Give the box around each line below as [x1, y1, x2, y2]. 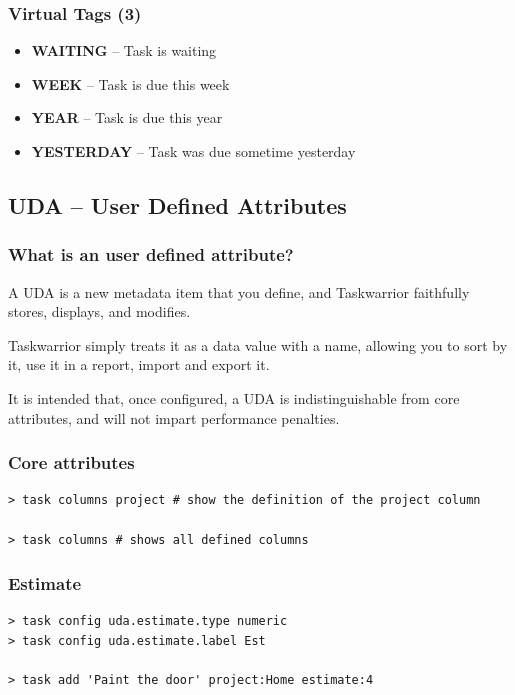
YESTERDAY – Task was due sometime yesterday [31, 141, 356, 161]
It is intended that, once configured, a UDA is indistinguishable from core [8, 387, 460, 408]
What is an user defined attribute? [8, 242, 294, 267]
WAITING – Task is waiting [31, 40, 217, 61]
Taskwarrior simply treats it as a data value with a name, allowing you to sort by [8, 334, 508, 355]
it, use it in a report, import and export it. [8, 354, 270, 375]
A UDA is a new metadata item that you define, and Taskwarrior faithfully [8, 281, 470, 302]
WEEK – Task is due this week [31, 73, 230, 94]
